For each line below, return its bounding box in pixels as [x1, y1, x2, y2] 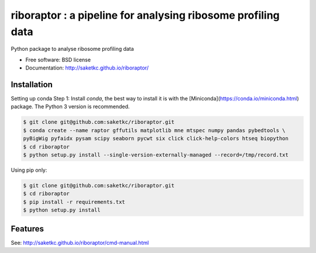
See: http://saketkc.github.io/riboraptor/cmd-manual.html [11, 239, 149, 246]
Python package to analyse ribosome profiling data [11, 46, 134, 53]
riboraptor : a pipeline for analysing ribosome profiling [11, 9, 280, 22]
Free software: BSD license [25, 56, 91, 63]
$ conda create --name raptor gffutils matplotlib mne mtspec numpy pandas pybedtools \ [23, 127, 286, 134]
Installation [11, 79, 53, 89]
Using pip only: [11, 167, 47, 174]
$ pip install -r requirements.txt [23, 199, 125, 205]
